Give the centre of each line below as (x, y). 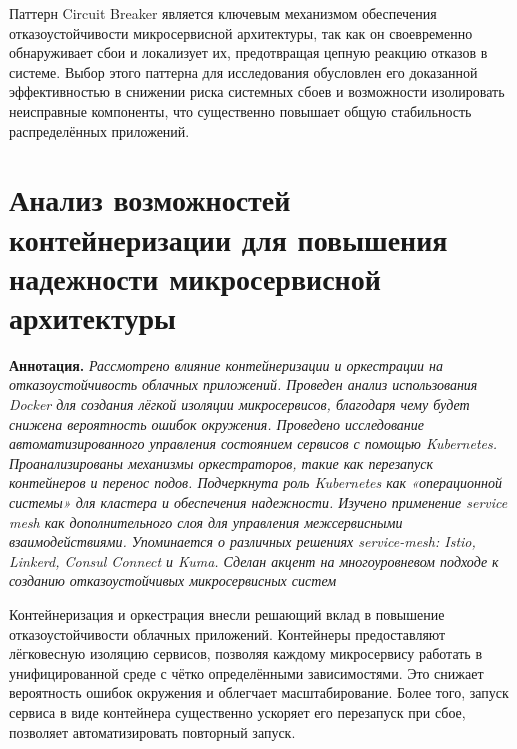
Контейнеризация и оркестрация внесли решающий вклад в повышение (227, 613)
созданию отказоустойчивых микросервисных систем (173, 580)
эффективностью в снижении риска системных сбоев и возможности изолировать (257, 91)
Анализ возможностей (150, 199)
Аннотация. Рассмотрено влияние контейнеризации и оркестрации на (226, 364)
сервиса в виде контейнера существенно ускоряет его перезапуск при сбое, (237, 711)
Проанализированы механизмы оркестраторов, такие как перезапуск (221, 462)
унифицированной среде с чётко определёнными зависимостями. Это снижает (246, 672)
